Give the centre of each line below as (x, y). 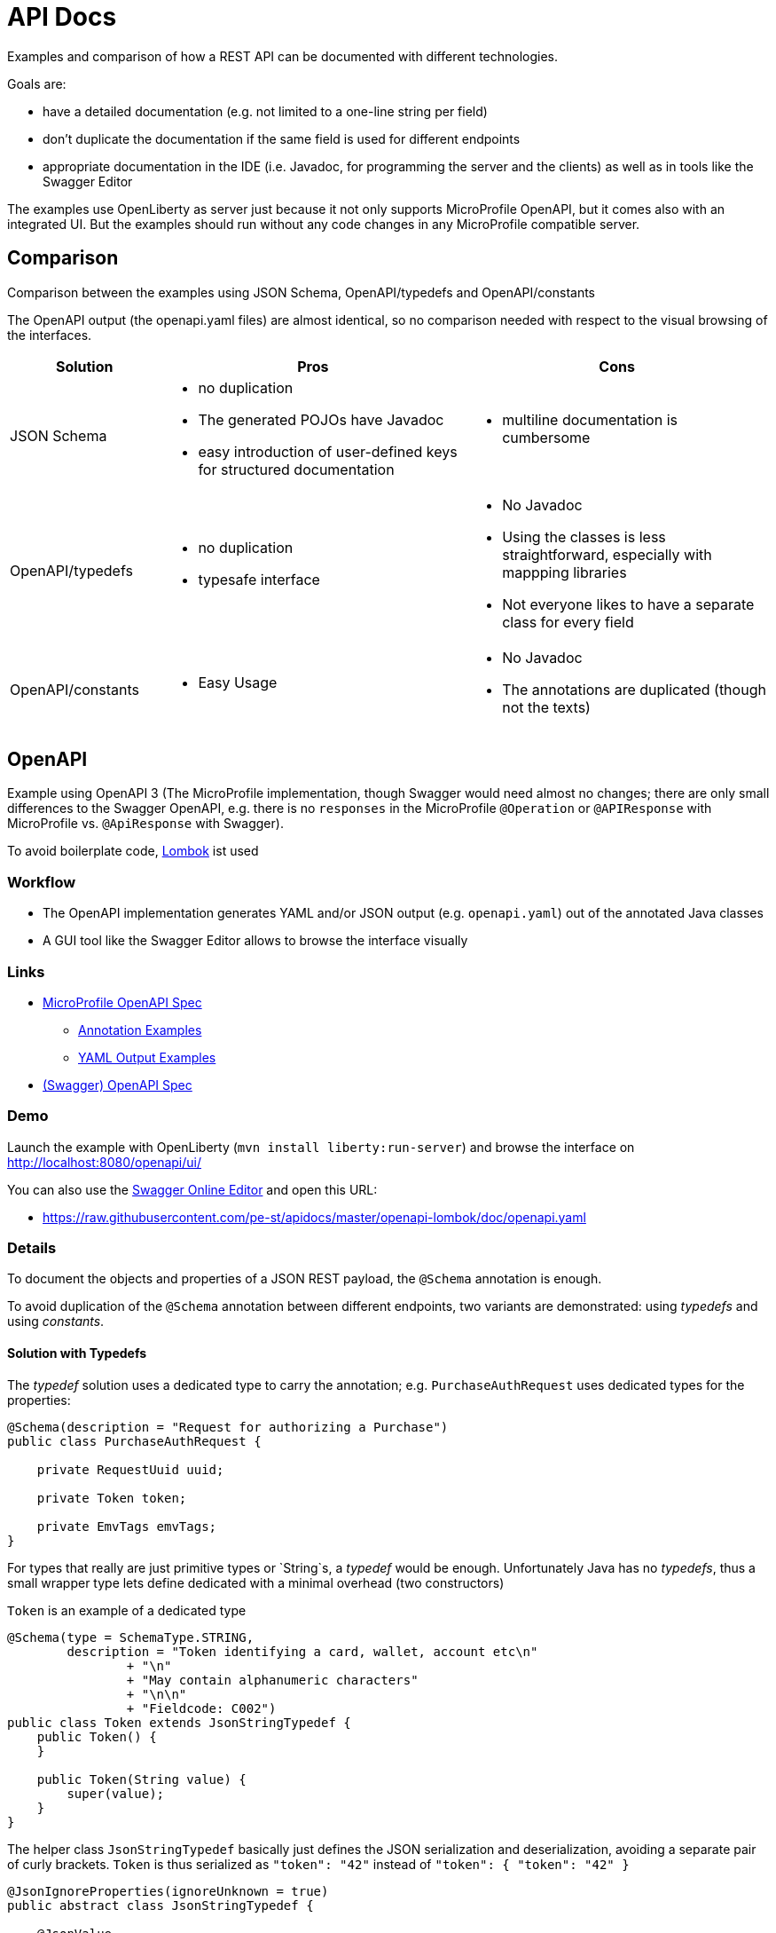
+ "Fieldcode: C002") (201, 1708)
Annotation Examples (140, 1030)
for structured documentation (296, 469)
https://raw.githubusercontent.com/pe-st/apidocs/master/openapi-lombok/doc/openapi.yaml (314, 1217)
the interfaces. (50, 335)
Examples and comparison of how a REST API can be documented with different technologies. (283, 56)
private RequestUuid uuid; (130, 1469)
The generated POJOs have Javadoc (321, 419)
